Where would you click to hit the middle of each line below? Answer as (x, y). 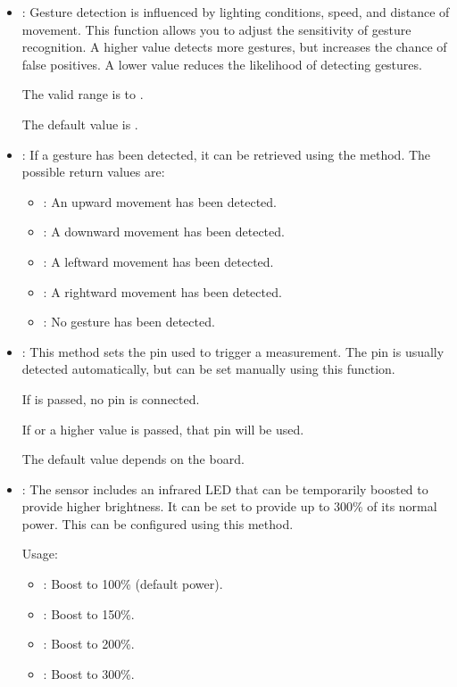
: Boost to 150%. (89, 613)
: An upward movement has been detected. (160, 201)
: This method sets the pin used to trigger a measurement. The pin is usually (233, 351)
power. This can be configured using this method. (158, 523)
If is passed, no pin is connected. (111, 398)
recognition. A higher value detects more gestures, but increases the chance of (234, 47)
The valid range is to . (83, 94)
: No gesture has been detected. (129, 322)
